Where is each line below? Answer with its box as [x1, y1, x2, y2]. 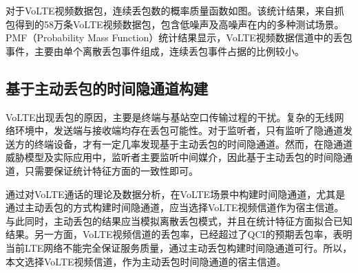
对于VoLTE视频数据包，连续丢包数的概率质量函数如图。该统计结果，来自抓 [6, 3, 344, 17]
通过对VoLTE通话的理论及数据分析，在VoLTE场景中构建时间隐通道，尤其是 [6, 186, 346, 201]
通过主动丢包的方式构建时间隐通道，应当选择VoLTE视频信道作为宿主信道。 [6, 200, 344, 215]
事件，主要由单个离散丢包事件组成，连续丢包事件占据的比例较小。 [6, 43, 304, 58]
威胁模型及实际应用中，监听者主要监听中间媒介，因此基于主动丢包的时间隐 [6, 150, 343, 164]
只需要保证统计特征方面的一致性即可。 [24, 163, 198, 177]
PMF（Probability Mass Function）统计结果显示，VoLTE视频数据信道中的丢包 [6, 30, 352, 45]
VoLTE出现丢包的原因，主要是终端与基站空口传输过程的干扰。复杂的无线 [6, 109, 335, 124]
